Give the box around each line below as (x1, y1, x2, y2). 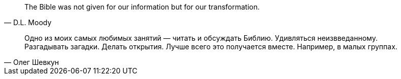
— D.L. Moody (4, 18, 52, 27)
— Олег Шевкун (4, 58, 59, 66)
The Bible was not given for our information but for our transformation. (24, 3, 260, 11)
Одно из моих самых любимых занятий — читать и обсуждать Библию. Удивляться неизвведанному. (24, 34, 378, 42)
